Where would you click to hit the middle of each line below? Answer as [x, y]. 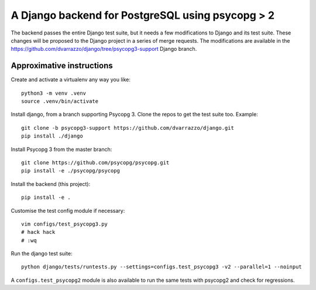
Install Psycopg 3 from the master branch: [61, 149]
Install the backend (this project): [51, 184]
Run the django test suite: [42, 254]
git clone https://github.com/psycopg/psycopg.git [95, 163]
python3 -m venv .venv [54, 93]
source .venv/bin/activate [60, 101]
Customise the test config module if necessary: [68, 210]
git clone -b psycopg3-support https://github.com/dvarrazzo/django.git [128, 128]
